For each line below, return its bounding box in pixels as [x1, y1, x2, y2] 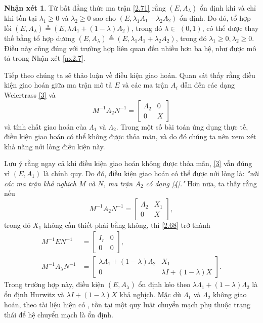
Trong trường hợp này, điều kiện [4, 279, 105, 290]
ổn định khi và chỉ [200, 3, 256, 13]
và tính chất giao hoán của [4, 121, 87, 132]
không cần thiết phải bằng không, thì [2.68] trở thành [43, 219, 210, 230]
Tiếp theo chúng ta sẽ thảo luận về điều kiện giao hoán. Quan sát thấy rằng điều [4, 69, 255, 80]
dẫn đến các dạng [180, 79, 235, 90]
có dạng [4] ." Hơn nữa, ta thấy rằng [146, 178, 257, 188]
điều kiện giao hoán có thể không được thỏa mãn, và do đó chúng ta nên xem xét [4, 131, 256, 142]
